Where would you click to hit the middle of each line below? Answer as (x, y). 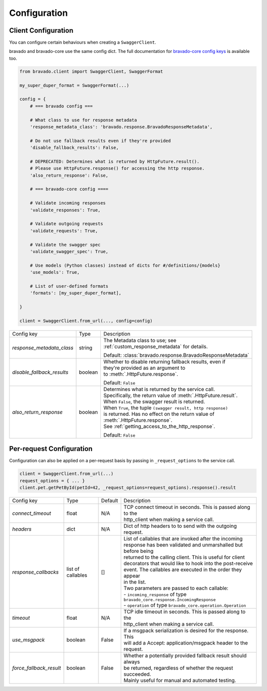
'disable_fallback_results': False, (74, 148)
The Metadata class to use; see (140, 340)
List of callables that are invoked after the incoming (183, 539)
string (86, 347)
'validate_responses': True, (65, 210)
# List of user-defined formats (69, 286)
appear (132, 576)
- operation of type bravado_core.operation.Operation (185, 605)
